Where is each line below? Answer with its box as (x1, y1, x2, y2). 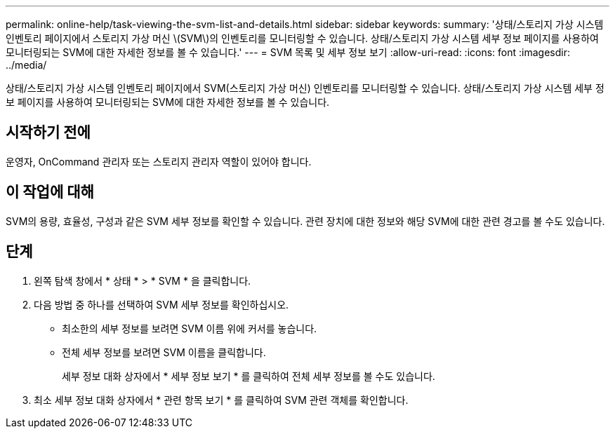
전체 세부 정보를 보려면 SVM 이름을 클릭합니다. (62, 346, 266, 358)
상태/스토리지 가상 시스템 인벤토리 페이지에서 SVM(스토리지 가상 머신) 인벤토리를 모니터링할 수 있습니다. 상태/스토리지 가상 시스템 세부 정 (6, 82, 604, 94)
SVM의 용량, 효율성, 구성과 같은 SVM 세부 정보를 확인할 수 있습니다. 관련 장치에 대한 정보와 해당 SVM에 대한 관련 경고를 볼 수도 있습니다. (6, 215, 605, 227)
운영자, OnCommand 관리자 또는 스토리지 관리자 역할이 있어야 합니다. (6, 155, 312, 168)
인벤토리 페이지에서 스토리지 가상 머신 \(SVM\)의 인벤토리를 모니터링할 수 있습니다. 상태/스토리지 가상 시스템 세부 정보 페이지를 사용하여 (6, 32, 599, 44)
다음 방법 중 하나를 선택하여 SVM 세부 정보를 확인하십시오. (34, 298, 289, 311)
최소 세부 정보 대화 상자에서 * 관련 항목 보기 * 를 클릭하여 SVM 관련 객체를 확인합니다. (34, 393, 409, 406)
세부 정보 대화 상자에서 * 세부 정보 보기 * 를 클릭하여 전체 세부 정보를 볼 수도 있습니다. (62, 369, 435, 382)
